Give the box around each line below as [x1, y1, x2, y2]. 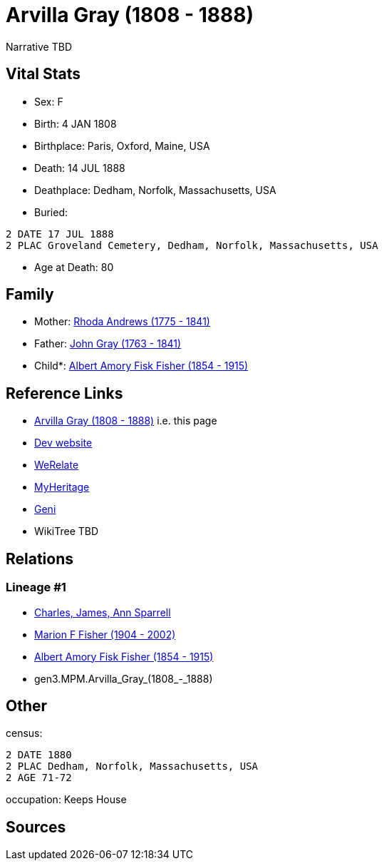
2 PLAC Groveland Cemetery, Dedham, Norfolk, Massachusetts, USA [6, 239, 378, 251]
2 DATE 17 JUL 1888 [6, 228, 114, 240]
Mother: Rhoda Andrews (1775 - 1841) [34, 315, 210, 328]
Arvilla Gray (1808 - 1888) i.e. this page [34, 414, 217, 427]
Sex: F [34, 95, 63, 108]
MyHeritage [34, 481, 90, 494]
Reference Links [6, 384, 123, 402]
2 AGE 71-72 [6, 772, 72, 784]
